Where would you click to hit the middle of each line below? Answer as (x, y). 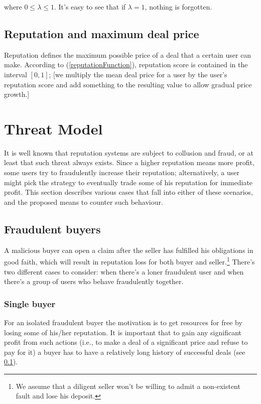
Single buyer (30, 303)
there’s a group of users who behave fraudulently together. (94, 281)
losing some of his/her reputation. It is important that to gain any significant (123, 332)
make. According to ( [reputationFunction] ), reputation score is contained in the (126, 64)
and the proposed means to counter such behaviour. (84, 201)
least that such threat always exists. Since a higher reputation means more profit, (129, 162)
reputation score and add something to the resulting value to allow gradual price (128, 84)
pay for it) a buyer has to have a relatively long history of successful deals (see (125, 352)
